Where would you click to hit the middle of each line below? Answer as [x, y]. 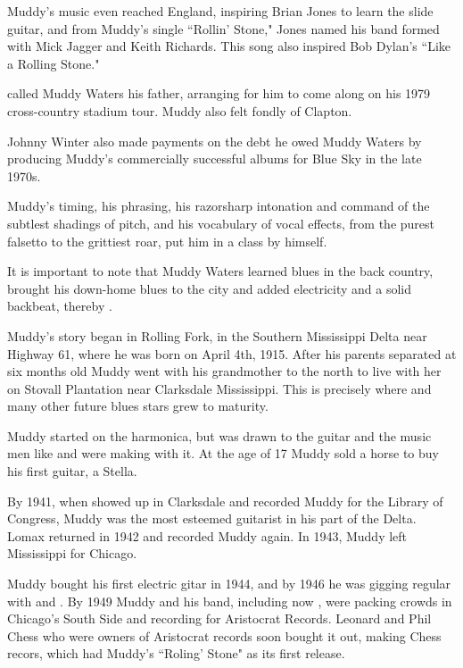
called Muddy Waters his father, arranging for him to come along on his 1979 [219, 93]
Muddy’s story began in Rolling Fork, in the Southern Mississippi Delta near [217, 335]
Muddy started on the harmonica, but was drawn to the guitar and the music [219, 435]
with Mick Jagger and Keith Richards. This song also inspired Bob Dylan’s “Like [229, 46]
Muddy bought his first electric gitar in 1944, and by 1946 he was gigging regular [229, 584]
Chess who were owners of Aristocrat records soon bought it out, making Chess [224, 635]
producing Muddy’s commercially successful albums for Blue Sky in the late [215, 159]
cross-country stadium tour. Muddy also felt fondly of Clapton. [180, 110]
